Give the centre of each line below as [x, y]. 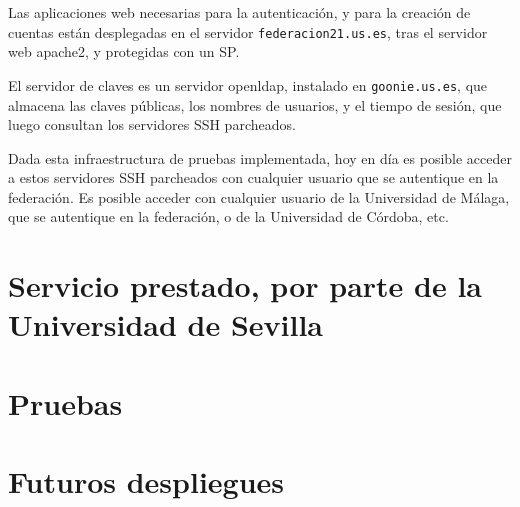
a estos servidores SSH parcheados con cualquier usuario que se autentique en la [253, 177]
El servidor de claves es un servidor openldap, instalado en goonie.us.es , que [248, 84]
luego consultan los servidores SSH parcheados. [152, 124]
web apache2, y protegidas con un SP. [124, 51]
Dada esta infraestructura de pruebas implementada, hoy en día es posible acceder [260, 157]
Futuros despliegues [146, 481]
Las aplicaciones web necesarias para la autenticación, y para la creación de [239, 12]
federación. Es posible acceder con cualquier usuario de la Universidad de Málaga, [259, 196]
